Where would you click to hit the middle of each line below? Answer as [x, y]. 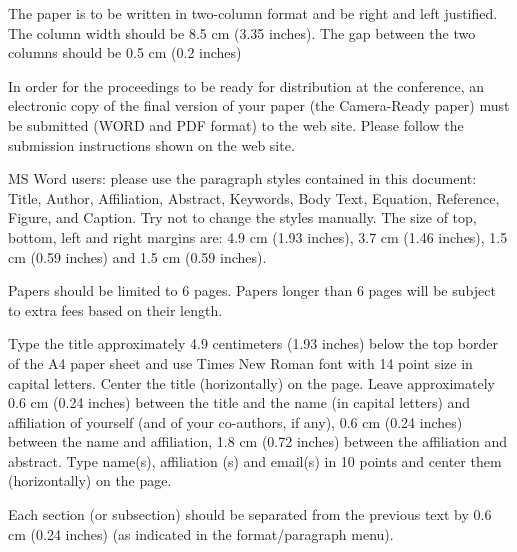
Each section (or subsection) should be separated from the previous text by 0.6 [250, 514]
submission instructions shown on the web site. [151, 144]
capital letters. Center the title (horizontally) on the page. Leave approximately [251, 382]
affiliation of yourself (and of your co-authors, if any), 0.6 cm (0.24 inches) [235, 421]
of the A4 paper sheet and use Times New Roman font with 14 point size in [240, 362]
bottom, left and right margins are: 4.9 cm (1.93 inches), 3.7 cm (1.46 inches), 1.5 [258, 236]
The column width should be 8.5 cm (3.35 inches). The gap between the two [242, 32]
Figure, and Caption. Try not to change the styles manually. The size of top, [242, 217]
